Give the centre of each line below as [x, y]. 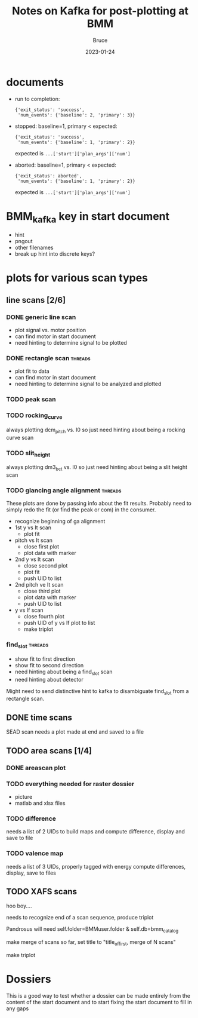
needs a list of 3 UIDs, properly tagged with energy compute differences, [96, 866]
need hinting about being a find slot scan [64, 672]
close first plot [41, 547]
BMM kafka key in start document [88, 217]
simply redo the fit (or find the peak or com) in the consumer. [81, 510]
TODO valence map [35, 854]
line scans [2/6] [36, 300]
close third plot [42, 591]
